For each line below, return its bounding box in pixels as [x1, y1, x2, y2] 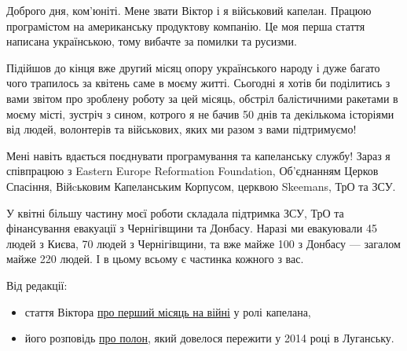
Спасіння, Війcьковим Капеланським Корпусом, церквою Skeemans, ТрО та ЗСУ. [6, 177, 396, 194]
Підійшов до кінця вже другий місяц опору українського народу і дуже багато [6, 59, 380, 75]
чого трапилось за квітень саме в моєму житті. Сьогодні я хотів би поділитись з [6, 75, 390, 91]
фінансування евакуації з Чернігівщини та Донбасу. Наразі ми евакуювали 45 [6, 220, 377, 236]
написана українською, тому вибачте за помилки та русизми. [6, 33, 297, 49]
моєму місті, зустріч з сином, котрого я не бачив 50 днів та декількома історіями [6, 105, 394, 122]
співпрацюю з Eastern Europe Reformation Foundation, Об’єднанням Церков [6, 163, 379, 179]
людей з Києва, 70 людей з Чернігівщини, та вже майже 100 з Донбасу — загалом [6, 235, 401, 251]
